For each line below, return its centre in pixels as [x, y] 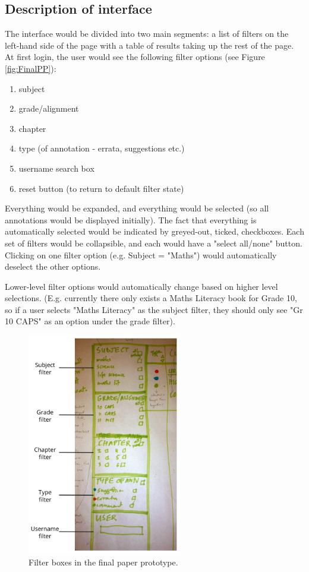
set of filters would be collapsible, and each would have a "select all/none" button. [154, 243]
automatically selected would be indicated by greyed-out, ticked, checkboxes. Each [154, 231]
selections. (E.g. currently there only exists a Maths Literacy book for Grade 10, [151, 298]
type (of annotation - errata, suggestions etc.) [102, 148]
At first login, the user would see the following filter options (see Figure [135, 57]
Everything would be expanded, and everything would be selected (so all [137, 208]
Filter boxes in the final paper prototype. [103, 562]
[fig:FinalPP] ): [31, 68]
